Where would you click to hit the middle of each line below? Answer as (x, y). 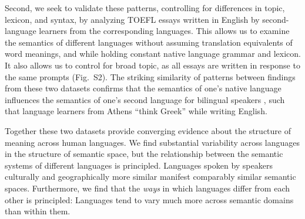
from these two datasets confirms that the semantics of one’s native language (143, 88)
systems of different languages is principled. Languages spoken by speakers (139, 165)
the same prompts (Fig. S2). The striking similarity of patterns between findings (150, 76)
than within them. (38, 211)
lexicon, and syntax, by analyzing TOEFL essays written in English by (132, 19)
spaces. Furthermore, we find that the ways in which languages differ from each (147, 188)
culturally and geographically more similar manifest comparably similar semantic (150, 177)
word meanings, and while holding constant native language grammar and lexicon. (153, 54)
